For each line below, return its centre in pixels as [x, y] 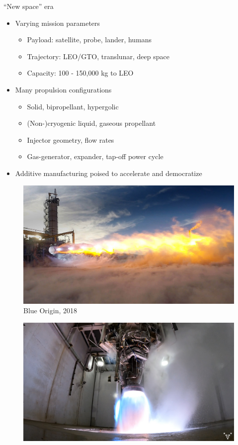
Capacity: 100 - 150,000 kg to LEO [80, 73]
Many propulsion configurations [63, 89]
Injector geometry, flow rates [71, 139]
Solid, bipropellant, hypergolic [73, 106]
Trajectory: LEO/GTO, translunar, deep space [98, 56]
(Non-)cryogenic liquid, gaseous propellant [91, 123]
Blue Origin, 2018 [50, 311]
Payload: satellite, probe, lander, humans [89, 40]
